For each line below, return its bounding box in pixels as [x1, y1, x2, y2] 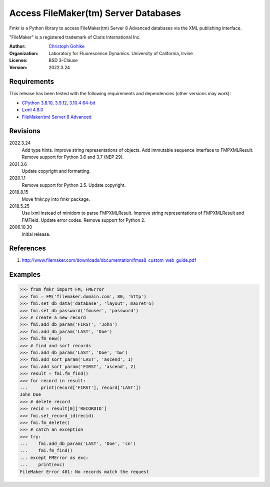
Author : [9, 43, 26, 50]
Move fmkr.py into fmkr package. [21, 196, 90, 202]
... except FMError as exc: [19, 454, 88, 460]
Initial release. [21, 231, 50, 237]
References [9, 244, 46, 253]
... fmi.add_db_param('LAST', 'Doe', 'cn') [19, 441, 136, 446]
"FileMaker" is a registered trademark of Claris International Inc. [9, 34, 141, 40]
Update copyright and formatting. [21, 168, 91, 174]
